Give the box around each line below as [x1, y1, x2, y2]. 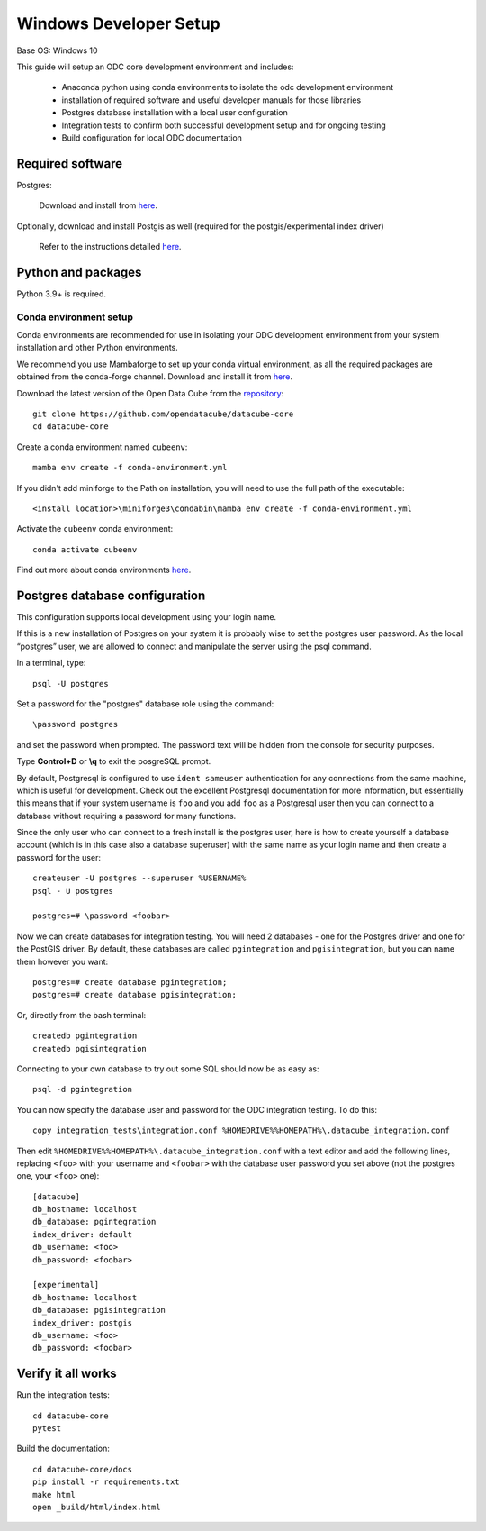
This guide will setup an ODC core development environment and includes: [16, 61, 294, 72]
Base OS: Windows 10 [16, 45, 98, 56]
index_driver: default [32, 1229, 133, 1239]
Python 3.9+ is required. [16, 288, 107, 299]
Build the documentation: [16, 1443, 110, 1454]
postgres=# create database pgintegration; [32, 977, 228, 987]
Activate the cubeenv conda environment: [16, 524, 174, 534]
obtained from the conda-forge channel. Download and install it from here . [16, 371, 292, 382]
